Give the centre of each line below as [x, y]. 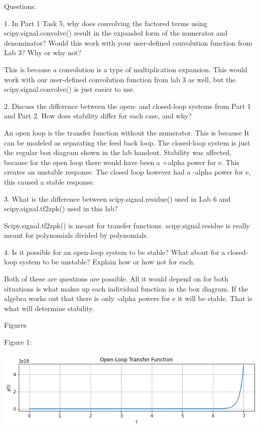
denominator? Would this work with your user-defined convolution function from [128, 42]
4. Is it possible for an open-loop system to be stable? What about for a [115, 252]
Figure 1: [18, 342]
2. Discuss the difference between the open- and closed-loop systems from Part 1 [127, 106]
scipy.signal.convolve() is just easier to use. [70, 89]
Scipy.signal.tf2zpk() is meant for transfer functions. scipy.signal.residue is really [127, 225]
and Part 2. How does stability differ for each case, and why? [98, 116]
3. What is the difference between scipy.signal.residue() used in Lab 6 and [117, 198]
